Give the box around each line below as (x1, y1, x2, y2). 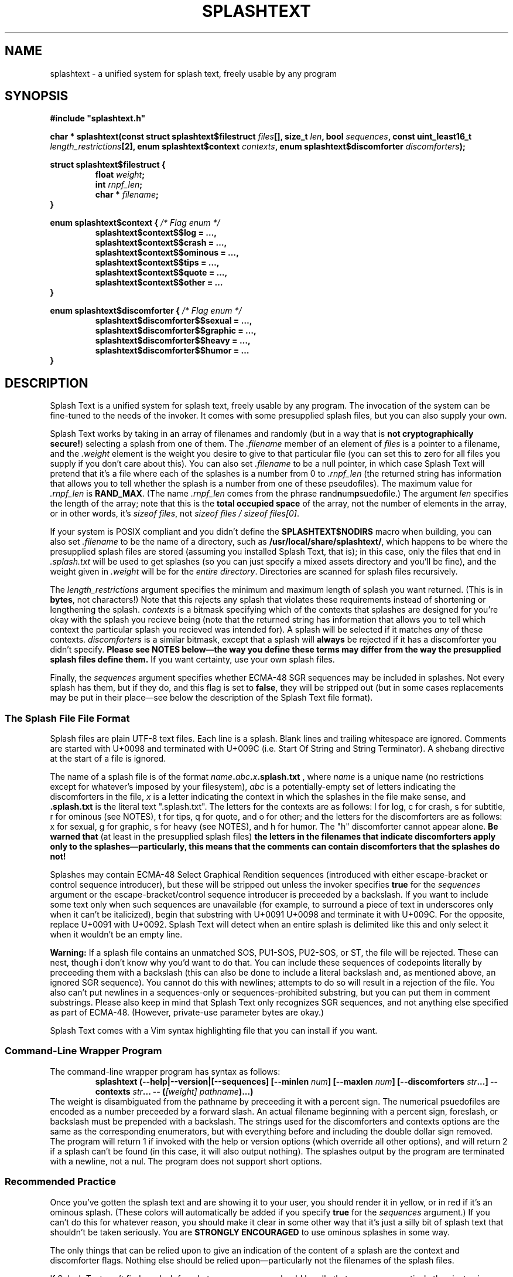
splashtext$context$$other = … (95, 277, 223, 288)
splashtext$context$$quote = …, (95, 267, 228, 278)
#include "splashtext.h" (50, 113, 146, 124)
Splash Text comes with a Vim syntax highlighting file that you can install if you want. (50, 1025, 378, 1036)
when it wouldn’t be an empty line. (50, 929, 183, 940)
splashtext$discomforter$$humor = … (95, 345, 249, 356)
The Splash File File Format (5, 712, 130, 724)
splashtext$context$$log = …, (95, 227, 217, 238)
